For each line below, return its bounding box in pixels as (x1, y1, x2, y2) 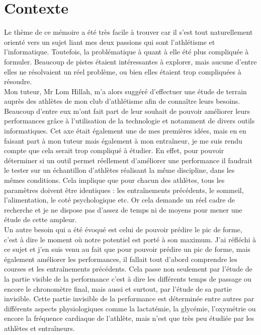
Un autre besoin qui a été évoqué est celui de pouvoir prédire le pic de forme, (4, 224, 242, 234)
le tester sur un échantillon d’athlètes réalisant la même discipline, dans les (4, 165, 235, 175)
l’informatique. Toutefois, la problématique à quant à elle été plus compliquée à (4, 46, 249, 57)
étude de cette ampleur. (4, 214, 77, 225)
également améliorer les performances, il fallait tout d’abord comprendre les (4, 253, 237, 264)
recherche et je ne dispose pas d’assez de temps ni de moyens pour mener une (4, 204, 242, 215)
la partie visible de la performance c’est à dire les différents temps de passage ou (4, 273, 251, 284)
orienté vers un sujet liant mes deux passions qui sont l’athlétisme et (4, 36, 215, 47)
